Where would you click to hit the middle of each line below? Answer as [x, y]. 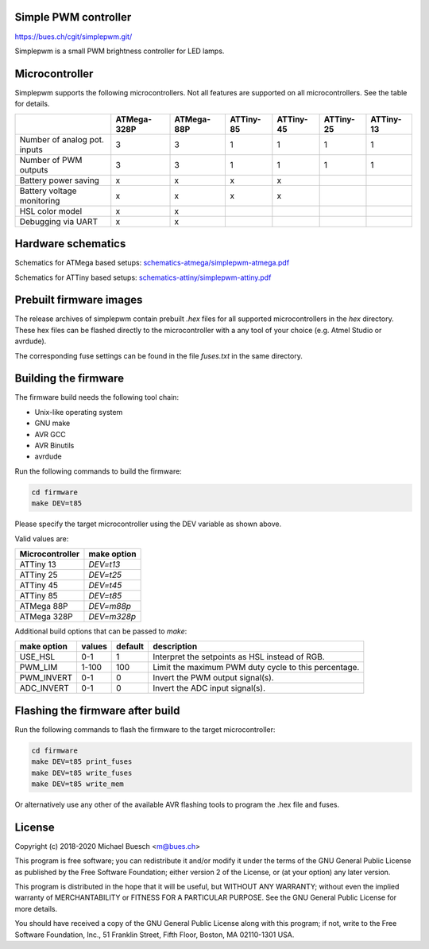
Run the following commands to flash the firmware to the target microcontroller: [145, 729]
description [175, 646]
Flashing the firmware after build [97, 710]
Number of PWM [51, 160]
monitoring [40, 200]
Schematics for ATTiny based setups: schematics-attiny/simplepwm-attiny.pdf [143, 277]
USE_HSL [37, 657]
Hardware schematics [70, 244]
